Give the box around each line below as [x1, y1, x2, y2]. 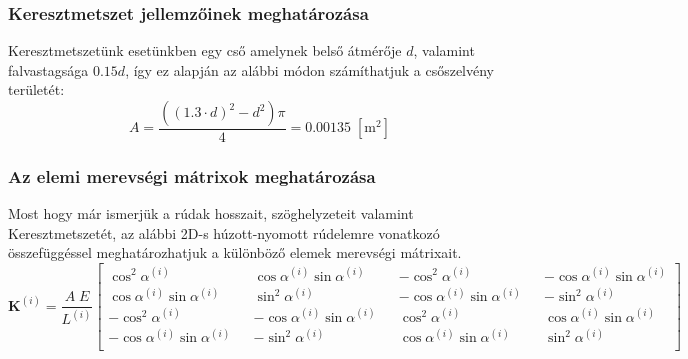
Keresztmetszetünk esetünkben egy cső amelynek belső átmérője [8, 40, 402, 61]
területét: [8, 79, 65, 100]
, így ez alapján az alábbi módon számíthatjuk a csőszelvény [125, 59, 495, 80]
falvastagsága [8, 59, 89, 80]
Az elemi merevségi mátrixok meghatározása [8, 163, 376, 188]
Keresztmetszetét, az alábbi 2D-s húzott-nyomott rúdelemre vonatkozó [8, 222, 440, 243]
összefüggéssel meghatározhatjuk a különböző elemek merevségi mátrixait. [8, 242, 462, 263]
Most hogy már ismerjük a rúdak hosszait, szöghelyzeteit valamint [8, 203, 414, 224]
